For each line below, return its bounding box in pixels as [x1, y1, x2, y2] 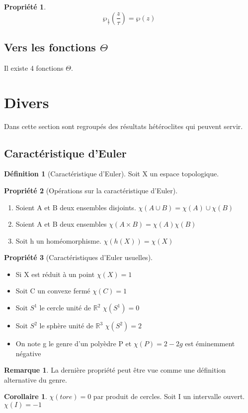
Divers [4, 92, 49, 112]
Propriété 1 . [4, 1, 46, 11]
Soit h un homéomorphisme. [15, 235, 101, 246]
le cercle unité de [39, 302, 91, 313]
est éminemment [185, 338, 235, 349]
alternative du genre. [4, 374, 67, 385]
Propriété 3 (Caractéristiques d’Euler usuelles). [4, 252, 153, 263]
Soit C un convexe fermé [15, 285, 90, 296]
